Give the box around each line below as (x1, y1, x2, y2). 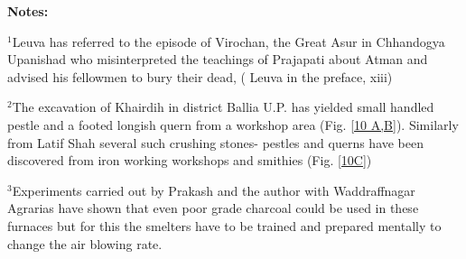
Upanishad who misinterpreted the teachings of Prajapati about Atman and (7, 50, 428, 69)
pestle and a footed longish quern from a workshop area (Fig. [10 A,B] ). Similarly (7, 115, 459, 134)
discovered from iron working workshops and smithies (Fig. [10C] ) (7, 151, 372, 170)
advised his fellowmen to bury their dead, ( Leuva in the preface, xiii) (7, 67, 393, 86)
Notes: (7, 2, 49, 20)
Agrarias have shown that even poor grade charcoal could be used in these (7, 199, 419, 217)
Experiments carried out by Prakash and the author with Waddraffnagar (12, 180, 415, 199)
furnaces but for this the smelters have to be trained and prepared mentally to (7, 216, 442, 235)
